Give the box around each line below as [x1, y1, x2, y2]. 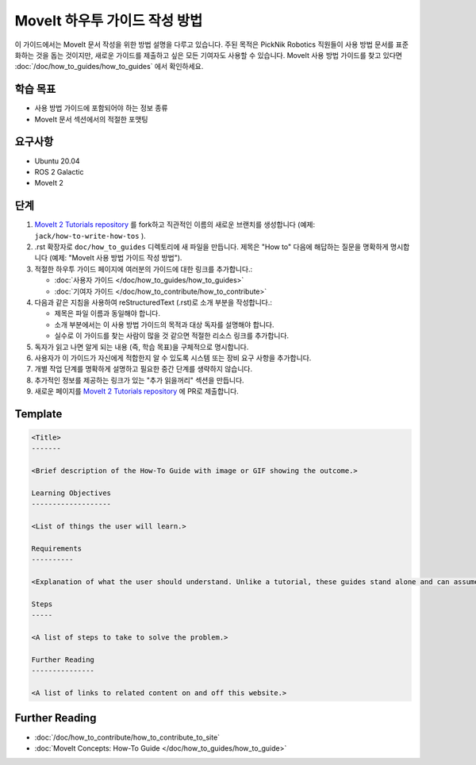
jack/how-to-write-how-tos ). [34, 231, 146, 240]
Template [14, 407, 63, 421]
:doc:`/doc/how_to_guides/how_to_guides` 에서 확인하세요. [14, 62, 204, 71]
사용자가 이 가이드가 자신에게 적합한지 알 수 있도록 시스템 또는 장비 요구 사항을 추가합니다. [34, 353, 312, 363]
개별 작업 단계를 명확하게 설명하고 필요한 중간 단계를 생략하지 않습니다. [34, 364, 253, 374]
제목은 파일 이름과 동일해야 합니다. [54, 309, 160, 318]
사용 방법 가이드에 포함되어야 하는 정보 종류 [34, 103, 168, 113]
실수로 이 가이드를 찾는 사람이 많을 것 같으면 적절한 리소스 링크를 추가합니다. [54, 331, 290, 340]
